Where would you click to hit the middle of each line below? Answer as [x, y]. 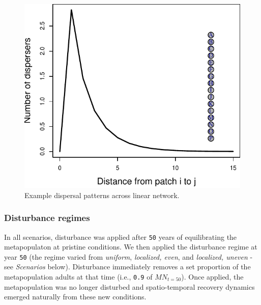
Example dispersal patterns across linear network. [102, 195]
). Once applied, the [212, 276]
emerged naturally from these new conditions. [75, 297]
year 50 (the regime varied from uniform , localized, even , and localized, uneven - [128, 256]
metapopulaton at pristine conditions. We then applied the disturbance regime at [131, 247]
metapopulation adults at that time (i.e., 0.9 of [78, 276]
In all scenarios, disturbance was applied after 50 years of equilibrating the [121, 237]
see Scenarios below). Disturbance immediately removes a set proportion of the [127, 267]
